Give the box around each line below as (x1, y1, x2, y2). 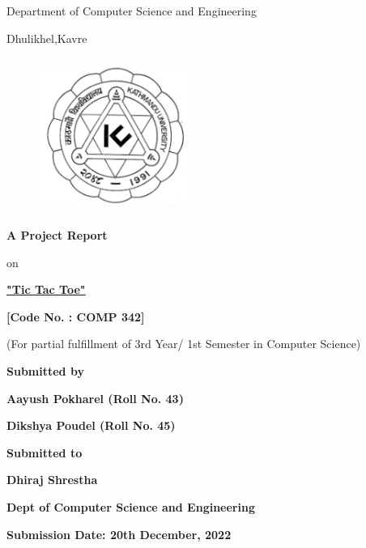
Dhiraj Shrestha (6, 471, 98, 488)
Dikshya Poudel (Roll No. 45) (6, 417, 176, 434)
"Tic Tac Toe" (6, 281, 86, 298)
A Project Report (6, 227, 108, 243)
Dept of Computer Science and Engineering (6, 498, 255, 515)
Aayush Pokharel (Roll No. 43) (6, 389, 184, 406)
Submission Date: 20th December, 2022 (6, 525, 232, 542)
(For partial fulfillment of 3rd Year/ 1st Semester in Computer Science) (6, 335, 361, 352)
